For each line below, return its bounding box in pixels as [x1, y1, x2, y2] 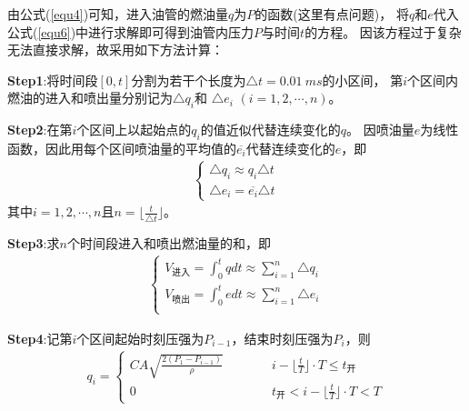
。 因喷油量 [346, 120, 414, 139]
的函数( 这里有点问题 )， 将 [254, 5, 409, 23]
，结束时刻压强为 [231, 328, 334, 347]
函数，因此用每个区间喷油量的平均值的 [7, 138, 236, 157]
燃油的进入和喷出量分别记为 [7, 88, 173, 107]
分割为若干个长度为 [131, 70, 246, 89]
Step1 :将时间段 [7, 70, 98, 89]
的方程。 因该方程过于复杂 [304, 22, 462, 41]
